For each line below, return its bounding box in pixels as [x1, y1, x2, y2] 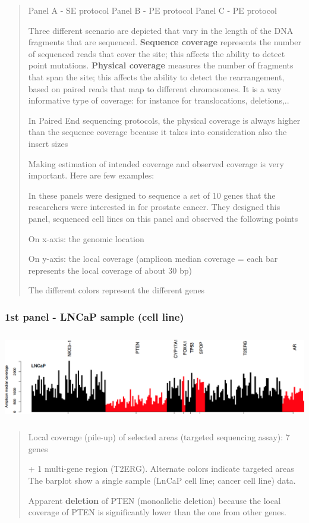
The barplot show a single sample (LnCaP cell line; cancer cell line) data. [28, 474, 296, 486]
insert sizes [28, 137, 68, 149]
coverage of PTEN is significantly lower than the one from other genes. [28, 506, 286, 518]
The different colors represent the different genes [28, 284, 205, 296]
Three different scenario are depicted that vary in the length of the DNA [28, 24, 294, 36]
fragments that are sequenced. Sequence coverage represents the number [28, 36, 301, 48]
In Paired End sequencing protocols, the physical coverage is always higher [28, 114, 301, 126]
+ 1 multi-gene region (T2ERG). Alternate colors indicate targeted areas [28, 462, 294, 475]
